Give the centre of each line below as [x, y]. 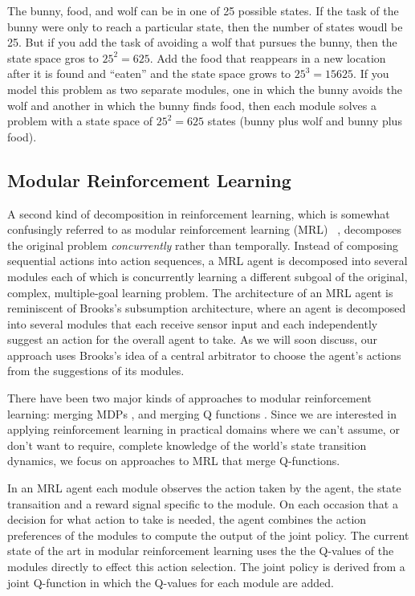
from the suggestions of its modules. [96, 371]
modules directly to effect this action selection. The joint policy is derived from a [206, 567]
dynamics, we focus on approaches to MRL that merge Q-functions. [174, 461]
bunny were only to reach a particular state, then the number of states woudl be [205, 26]
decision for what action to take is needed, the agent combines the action [187, 519]
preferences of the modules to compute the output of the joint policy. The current [208, 535]
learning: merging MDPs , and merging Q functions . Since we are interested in [202, 413]
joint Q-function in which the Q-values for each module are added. [171, 582]
